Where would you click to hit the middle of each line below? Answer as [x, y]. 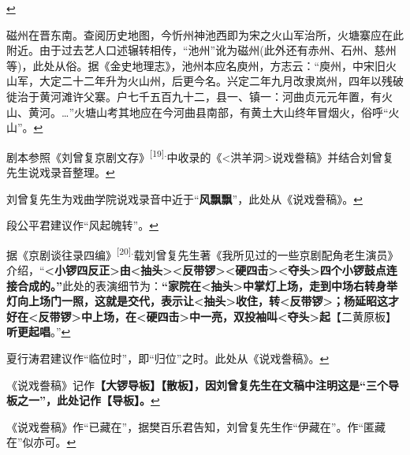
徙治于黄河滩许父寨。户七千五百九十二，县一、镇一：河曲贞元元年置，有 [194, 96]
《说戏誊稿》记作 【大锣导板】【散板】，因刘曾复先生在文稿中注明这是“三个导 [203, 384]
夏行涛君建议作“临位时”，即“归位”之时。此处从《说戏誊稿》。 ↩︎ [168, 358]
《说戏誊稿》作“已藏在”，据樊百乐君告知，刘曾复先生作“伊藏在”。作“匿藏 [196, 426]
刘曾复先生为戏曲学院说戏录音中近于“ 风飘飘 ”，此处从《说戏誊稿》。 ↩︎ [184, 198]
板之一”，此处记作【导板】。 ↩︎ [83, 400]
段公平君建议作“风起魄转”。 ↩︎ [82, 225]
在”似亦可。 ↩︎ [41, 442]
